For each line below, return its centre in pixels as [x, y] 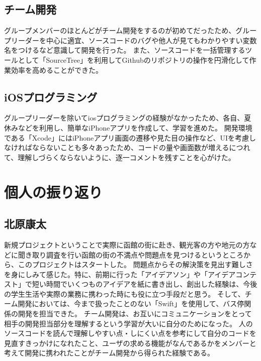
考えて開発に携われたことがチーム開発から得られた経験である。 [109, 353]
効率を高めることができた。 [57, 70]
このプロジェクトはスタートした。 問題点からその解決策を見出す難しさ [135, 264]
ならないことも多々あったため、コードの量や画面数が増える [130, 147]
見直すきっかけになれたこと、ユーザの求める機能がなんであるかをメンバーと [130, 343]
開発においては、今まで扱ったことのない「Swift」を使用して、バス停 [131, 304]
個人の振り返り [54, 192]
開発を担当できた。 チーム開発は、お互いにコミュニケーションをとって [135, 314]
